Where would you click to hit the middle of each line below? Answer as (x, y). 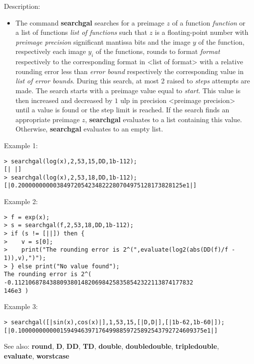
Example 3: (21, 306)
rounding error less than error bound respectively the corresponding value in (129, 71)
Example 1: (21, 145)
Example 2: (21, 201)
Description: (22, 6)
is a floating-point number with (202, 32)
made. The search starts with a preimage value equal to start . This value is (128, 90)
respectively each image (51, 51)
